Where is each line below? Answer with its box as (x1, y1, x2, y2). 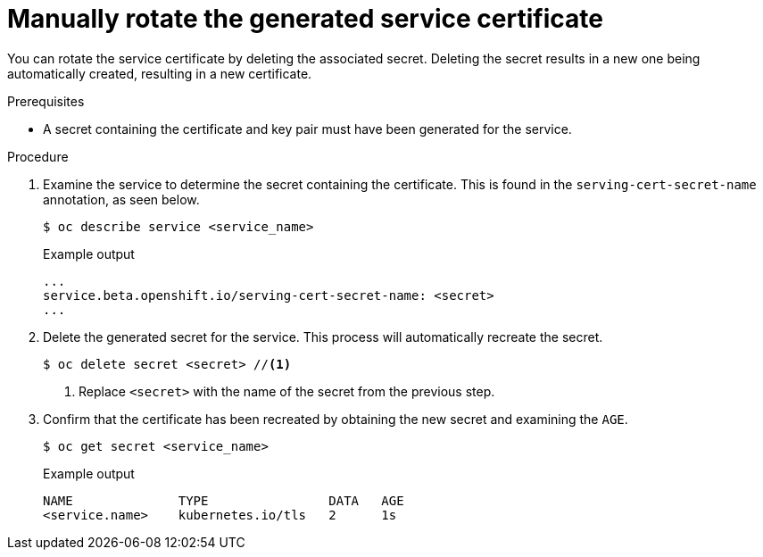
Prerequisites (7, 93, 85, 109)
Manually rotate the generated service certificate (7, 4, 603, 34)
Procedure (7, 148, 69, 164)
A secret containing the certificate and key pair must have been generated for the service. (43, 121, 572, 137)
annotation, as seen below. (43, 191, 200, 207)
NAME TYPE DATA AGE (43, 493, 404, 508)
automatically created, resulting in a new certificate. (7, 65, 312, 81)
